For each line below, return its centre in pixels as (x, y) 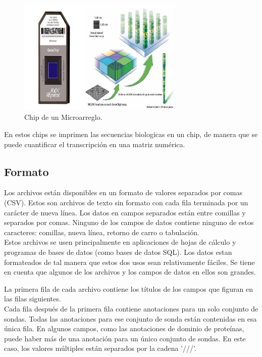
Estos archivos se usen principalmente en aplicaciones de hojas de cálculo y (120, 242)
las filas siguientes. (33, 299)
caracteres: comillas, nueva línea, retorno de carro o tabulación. (102, 232)
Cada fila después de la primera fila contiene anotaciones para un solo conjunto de (131, 308)
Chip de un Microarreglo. (63, 117)
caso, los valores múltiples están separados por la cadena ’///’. (100, 348)
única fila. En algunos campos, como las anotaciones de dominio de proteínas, (124, 328)
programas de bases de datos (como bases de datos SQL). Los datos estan (118, 252)
